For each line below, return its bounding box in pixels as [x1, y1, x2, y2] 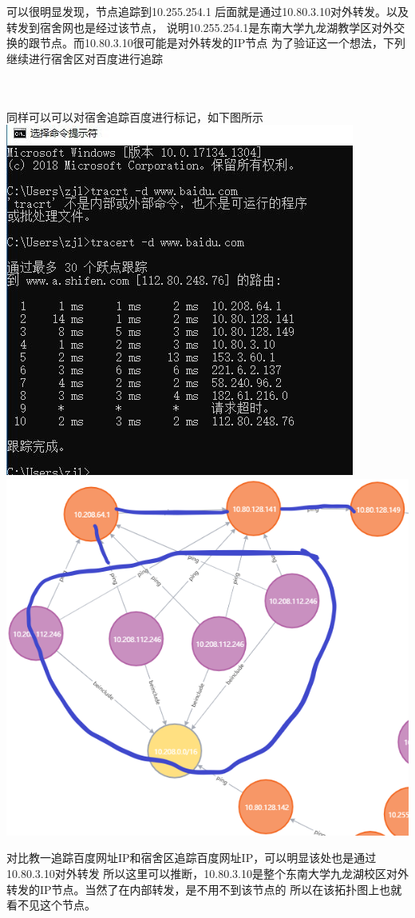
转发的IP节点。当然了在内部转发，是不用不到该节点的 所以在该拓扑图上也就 [6, 880, 402, 897]
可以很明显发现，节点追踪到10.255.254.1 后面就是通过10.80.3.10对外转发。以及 [6, 3, 409, 19]
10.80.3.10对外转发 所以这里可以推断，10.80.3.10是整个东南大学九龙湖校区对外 [6, 864, 409, 881]
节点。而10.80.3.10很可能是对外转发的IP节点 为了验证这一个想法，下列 [39, 34, 405, 51]
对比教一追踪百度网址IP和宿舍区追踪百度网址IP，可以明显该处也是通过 [6, 849, 377, 866]
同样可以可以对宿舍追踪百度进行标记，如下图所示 [6, 108, 263, 125]
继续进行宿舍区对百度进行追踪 [6, 50, 163, 66]
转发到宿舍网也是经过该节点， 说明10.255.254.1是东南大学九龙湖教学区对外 [6, 18, 394, 35]
